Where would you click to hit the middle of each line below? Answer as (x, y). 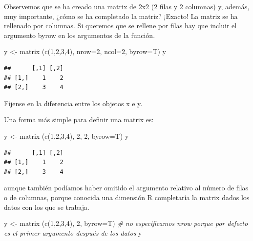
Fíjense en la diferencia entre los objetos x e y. (73, 103)
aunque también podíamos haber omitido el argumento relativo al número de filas (126, 188)
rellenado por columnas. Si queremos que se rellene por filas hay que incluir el (120, 26)
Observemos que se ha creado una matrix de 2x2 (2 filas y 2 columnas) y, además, (127, 6)
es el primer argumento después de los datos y (73, 232)
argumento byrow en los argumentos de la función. (80, 35)
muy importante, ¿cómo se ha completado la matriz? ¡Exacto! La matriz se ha (121, 16)
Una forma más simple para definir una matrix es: (79, 120)
